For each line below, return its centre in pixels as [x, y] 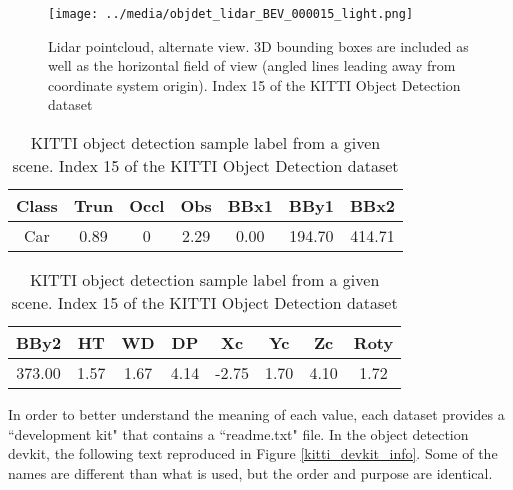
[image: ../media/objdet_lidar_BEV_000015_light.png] [231, 14]
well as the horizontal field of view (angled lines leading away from [252, 65]
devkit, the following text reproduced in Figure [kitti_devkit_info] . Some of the [253, 453]
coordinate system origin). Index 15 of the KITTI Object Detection [254, 84]
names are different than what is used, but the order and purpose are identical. [250, 472]
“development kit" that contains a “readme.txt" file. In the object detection [238, 433]
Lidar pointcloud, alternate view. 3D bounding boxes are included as [258, 45]
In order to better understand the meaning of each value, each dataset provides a [256, 414]
